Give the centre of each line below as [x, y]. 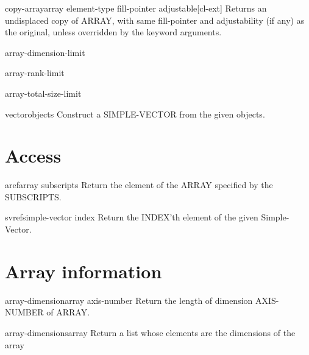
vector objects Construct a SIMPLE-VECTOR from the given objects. [135, 114]
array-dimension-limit [45, 52]
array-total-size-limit [43, 93]
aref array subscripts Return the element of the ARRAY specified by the [139, 185]
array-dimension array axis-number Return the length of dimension [129, 300]
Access [33, 156]
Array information [83, 271]
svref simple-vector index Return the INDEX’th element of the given [132, 217]
